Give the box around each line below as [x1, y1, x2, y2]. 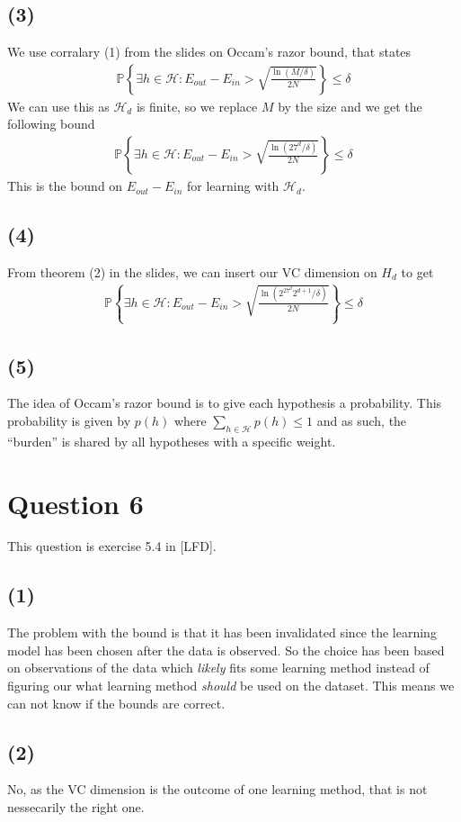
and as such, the [316, 411, 407, 429]
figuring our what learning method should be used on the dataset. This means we [7, 676, 455, 695]
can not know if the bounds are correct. [7, 693, 226, 712]
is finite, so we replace [136, 96, 258, 115]
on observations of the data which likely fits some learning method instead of [7, 658, 430, 677]
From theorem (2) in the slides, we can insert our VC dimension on [7, 262, 377, 281]
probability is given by [7, 411, 131, 429]
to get [401, 262, 434, 281]
